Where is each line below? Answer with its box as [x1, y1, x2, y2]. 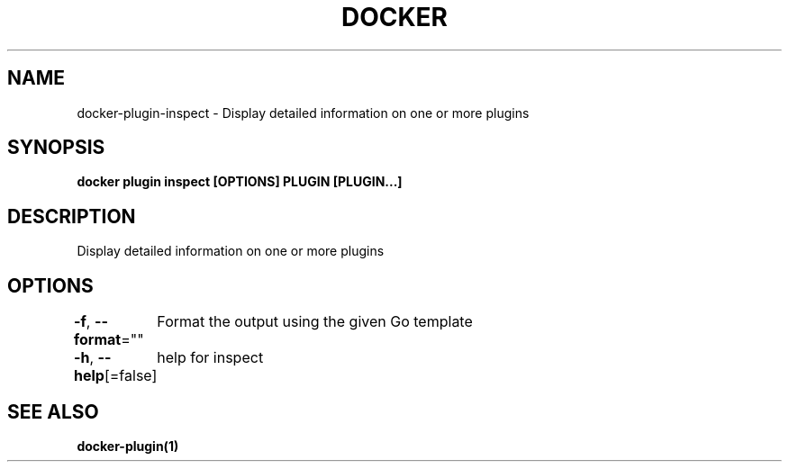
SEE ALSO [7, 400, 99, 423]
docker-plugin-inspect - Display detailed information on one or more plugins [77, 104, 530, 121]
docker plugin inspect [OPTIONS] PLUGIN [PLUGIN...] [77, 174, 403, 190]
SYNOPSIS [7, 136, 105, 159]
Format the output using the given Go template [157, 312, 473, 331]
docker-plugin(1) [77, 437, 179, 454]
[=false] [104, 366, 158, 385]
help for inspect [157, 348, 264, 367]
